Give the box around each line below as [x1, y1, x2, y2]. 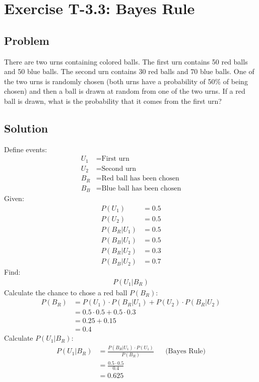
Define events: [4, 144, 47, 154]
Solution [4, 120, 48, 136]
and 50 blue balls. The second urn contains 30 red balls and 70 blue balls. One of [4, 66, 254, 77]
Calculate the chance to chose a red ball [4, 287, 127, 297]
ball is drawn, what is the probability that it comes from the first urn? [4, 95, 222, 106]
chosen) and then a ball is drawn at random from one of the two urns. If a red [4, 86, 245, 96]
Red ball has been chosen [101, 175, 179, 182]
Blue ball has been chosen [101, 184, 181, 192]
